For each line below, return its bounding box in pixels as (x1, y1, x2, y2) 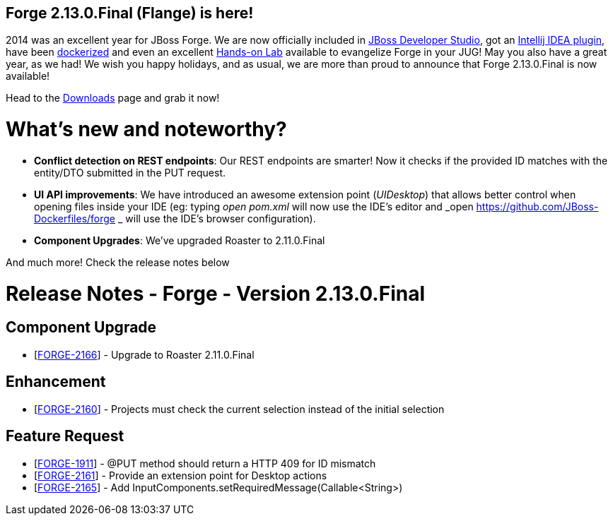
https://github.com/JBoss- (476, 200, 599, 212)
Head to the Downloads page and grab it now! (6, 92, 220, 104)
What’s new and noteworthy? (6, 117, 287, 142)
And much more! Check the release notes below (6, 256, 230, 268)
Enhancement (6, 373, 106, 391)
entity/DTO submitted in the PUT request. (34, 166, 226, 179)
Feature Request (6, 427, 124, 445)
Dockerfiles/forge (34, 212, 116, 224)
